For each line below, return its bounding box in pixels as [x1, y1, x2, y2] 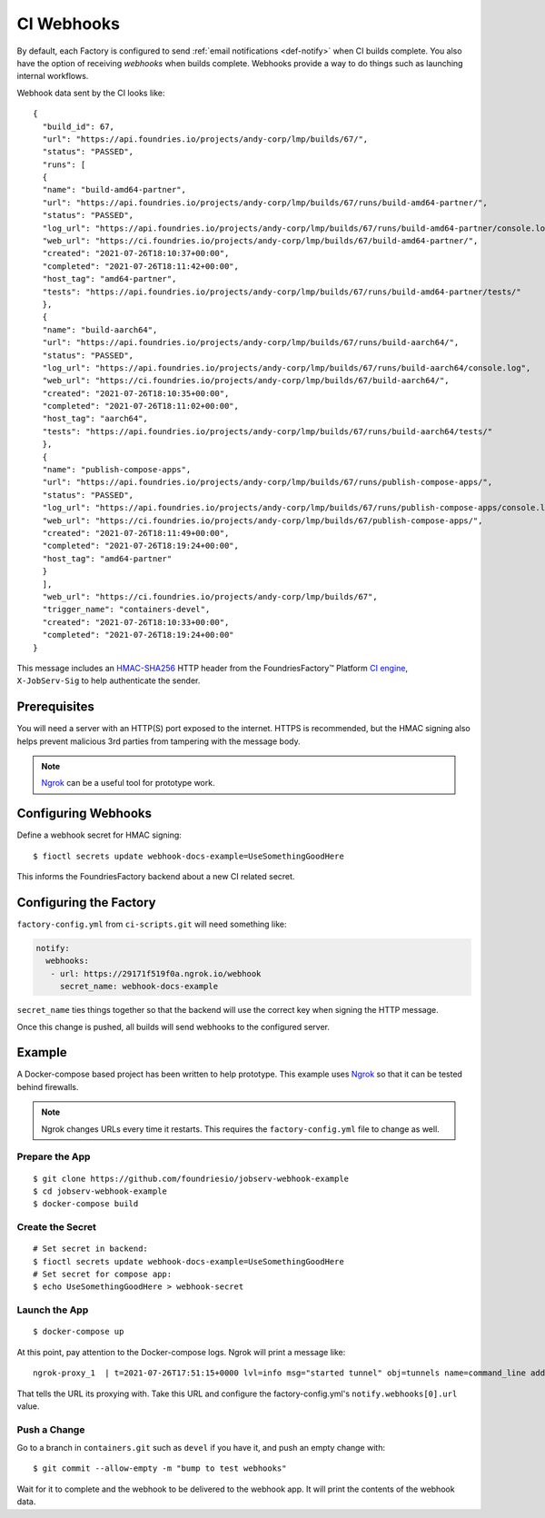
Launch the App [16, 1304, 89, 1316]
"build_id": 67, [42, 121, 115, 132]
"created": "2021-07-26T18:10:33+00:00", [42, 617, 230, 627]
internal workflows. [16, 71, 89, 82]
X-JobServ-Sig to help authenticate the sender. [16, 675, 201, 686]
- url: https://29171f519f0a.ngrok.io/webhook [50, 968, 262, 978]
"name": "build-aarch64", [42, 324, 158, 335]
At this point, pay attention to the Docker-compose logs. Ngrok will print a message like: [16, 1346, 346, 1357]
